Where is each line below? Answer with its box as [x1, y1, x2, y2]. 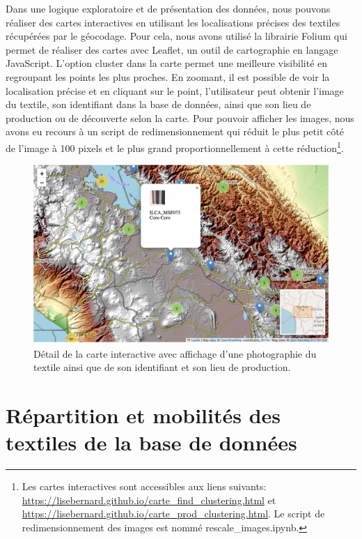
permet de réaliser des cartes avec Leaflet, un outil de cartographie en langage [6, 42, 338, 56]
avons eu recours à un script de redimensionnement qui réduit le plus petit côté [6, 124, 344, 139]
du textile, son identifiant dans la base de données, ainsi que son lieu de [6, 97, 311, 112]
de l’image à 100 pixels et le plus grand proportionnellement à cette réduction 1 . [6, 138, 344, 155]
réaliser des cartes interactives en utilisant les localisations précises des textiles [6, 15, 340, 29]
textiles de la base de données [6, 428, 297, 457]
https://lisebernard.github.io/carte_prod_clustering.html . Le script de [22, 506, 325, 521]
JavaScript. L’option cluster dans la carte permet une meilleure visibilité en [6, 56, 328, 70]
